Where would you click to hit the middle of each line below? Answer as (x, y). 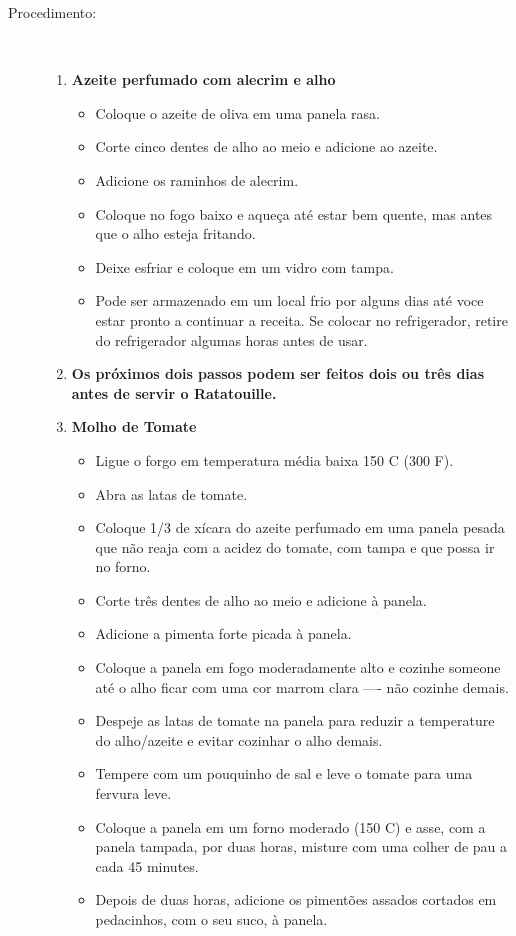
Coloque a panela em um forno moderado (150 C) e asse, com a (290, 826)
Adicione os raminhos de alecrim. (197, 179)
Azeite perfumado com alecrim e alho (203, 79)
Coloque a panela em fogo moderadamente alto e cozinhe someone (298, 667)
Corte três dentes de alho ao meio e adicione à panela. (261, 599)
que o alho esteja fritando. (175, 233)
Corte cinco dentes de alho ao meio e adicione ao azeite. (266, 146)
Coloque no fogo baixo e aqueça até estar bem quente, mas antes (294, 213)
